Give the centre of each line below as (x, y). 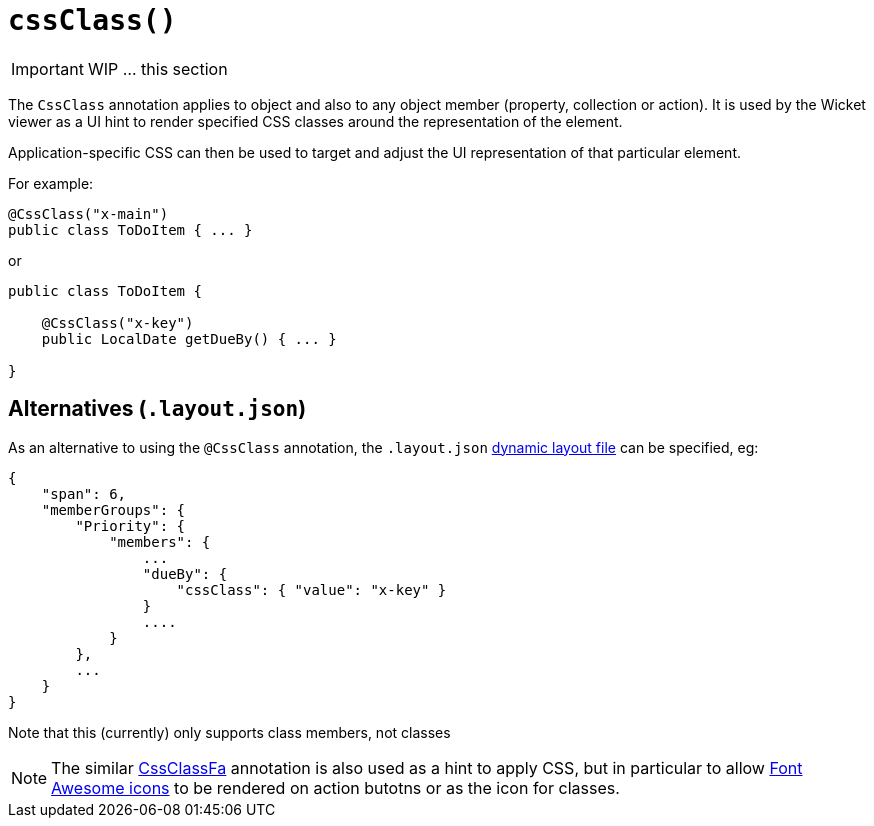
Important (47, 68)
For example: (51, 183)
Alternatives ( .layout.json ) (157, 409)
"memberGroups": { (113, 509)
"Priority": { (130, 525)
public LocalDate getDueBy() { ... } (189, 338)
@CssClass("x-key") (117, 322)
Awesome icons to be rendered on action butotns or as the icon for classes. (335, 787)
